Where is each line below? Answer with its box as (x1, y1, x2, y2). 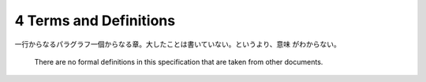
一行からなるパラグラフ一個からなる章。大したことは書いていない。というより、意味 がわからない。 (14, 39, 341, 49)
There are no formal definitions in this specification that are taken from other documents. (34, 57, 323, 66)
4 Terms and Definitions (14, 12, 176, 29)
